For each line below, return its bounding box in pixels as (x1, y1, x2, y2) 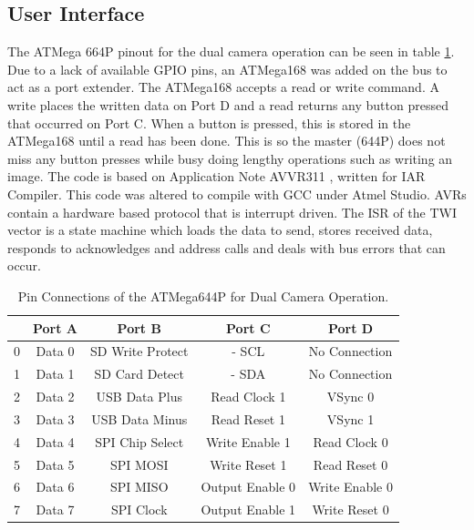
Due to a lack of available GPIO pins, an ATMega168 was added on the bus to (7, 59, 448, 78)
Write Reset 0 (312, 500, 389, 519)
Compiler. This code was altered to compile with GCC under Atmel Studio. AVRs (7, 184, 467, 203)
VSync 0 (326, 387, 375, 406)
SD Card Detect (94, 364, 184, 383)
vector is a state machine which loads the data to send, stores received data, (7, 220, 433, 240)
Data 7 (36, 500, 75, 519)
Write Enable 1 (205, 432, 291, 451)
